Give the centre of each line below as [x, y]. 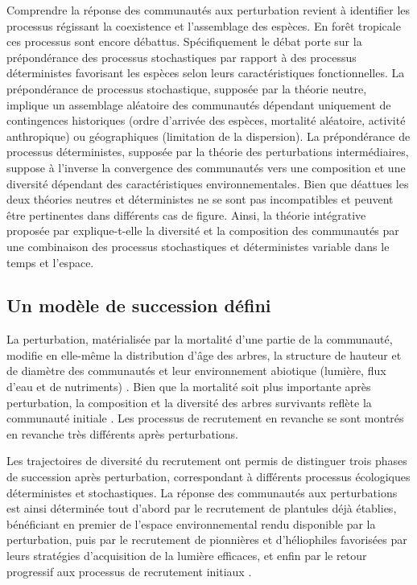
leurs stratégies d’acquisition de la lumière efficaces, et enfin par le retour [187, 556]
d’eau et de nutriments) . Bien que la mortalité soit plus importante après [189, 387]
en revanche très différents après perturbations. [122, 433]
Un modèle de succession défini [139, 305]
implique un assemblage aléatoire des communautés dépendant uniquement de [199, 104]
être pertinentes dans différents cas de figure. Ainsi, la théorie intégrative [186, 214]
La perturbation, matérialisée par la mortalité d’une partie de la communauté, [200, 339]
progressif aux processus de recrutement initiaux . [129, 571]
